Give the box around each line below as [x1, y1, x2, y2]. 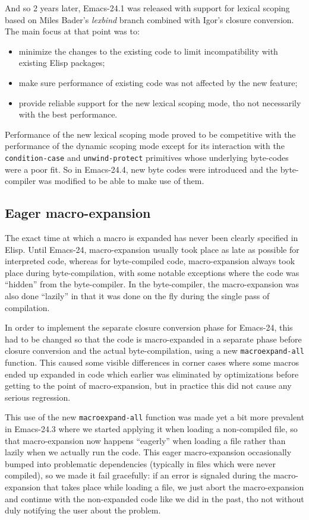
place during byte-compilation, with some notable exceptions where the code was [5, 266, 299, 278]
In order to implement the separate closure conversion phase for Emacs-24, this [5, 321, 293, 334]
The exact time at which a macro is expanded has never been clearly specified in [5, 231, 298, 243]
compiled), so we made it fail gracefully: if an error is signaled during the [5, 469, 271, 481]
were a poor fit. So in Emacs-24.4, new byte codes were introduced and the [5, 163, 278, 175]
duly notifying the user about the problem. [5, 504, 161, 516]
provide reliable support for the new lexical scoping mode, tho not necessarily [18, 96, 301, 109]
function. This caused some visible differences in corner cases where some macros [5, 356, 299, 368]
